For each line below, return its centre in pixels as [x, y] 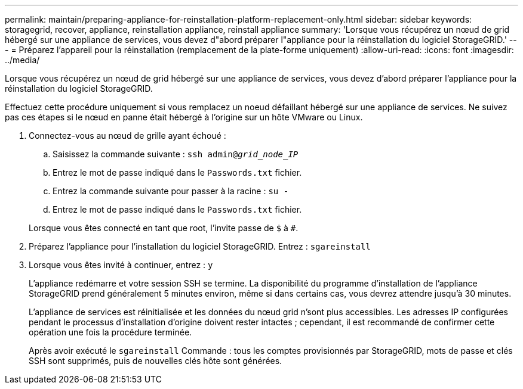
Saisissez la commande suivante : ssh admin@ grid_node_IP [176, 154]
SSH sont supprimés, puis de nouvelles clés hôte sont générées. [156, 361]
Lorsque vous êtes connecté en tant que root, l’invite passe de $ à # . [164, 228]
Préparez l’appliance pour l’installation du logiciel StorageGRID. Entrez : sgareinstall [200, 246]
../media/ [22, 60]
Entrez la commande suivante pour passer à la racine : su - [171, 191]
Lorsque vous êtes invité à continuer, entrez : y [121, 265]
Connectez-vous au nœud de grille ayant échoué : [127, 136]
